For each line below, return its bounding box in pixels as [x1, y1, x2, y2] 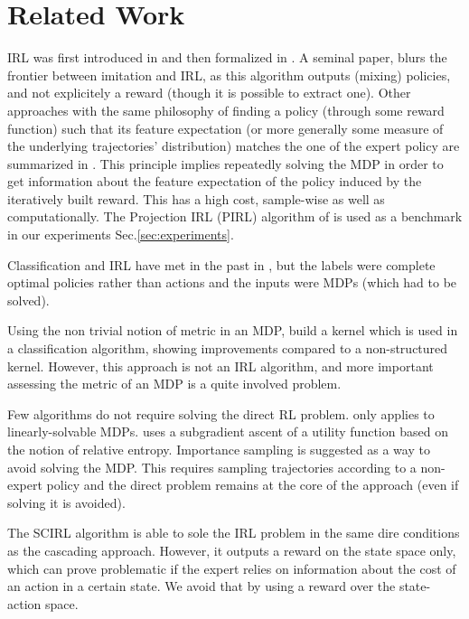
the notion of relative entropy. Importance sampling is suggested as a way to [7, 440, 430, 458]
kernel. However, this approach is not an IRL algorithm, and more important [7, 356, 434, 375]
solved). [7, 290, 50, 309]
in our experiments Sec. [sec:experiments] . [7, 225, 234, 244]
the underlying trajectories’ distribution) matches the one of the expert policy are [7, 136, 460, 155]
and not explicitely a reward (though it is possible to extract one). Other [7, 83, 411, 102]
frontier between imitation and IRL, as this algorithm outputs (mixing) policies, [7, 65, 451, 84]
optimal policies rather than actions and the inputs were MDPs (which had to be [7, 273, 457, 292]
